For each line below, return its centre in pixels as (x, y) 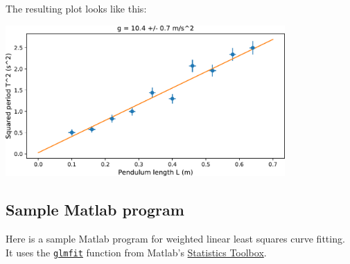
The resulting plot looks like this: (76, 8)
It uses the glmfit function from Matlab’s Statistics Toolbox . (136, 252)
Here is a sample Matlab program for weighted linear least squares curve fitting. (175, 239)
